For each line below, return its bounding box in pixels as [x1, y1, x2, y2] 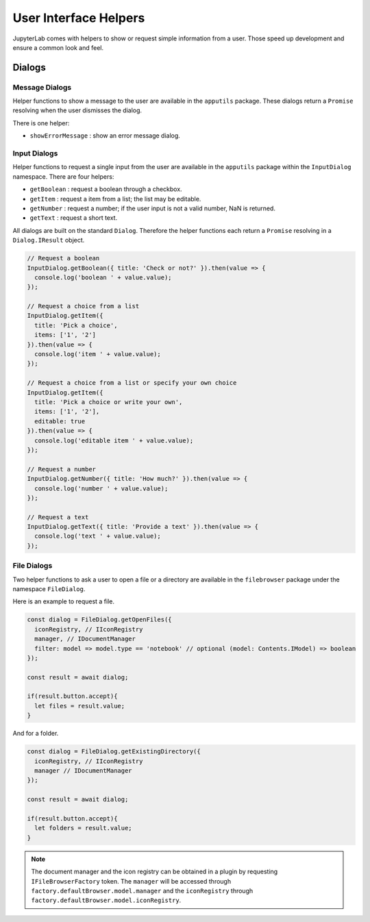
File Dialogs [12, 561, 53, 571]
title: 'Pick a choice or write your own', [34, 398, 183, 406]
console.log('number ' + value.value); [34, 484, 169, 493]
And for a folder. [12, 730, 59, 738]
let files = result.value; [34, 702, 125, 710]
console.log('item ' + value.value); [34, 350, 161, 358]
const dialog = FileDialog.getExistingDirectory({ [27, 747, 201, 756]
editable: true [34, 417, 86, 425]
